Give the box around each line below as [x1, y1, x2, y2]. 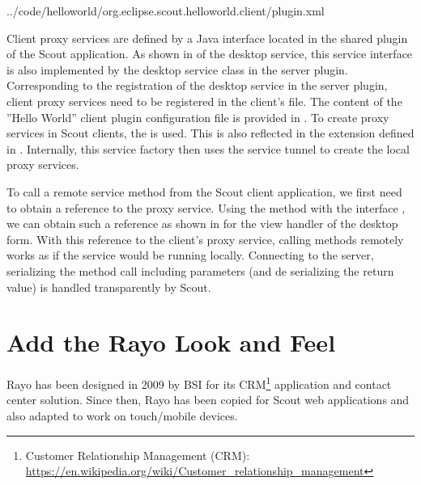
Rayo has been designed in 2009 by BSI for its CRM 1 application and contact [6, 373, 392, 392]
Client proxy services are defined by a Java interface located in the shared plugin [6, 29, 408, 46]
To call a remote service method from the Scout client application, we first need [6, 183, 402, 200]
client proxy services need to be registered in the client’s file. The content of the [6, 92, 402, 109]
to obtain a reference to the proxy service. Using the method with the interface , [6, 199, 406, 216]
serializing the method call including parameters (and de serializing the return [6, 262, 394, 279]
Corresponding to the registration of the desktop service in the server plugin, [6, 77, 388, 94]
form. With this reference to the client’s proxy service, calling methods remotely [6, 230, 404, 247]
